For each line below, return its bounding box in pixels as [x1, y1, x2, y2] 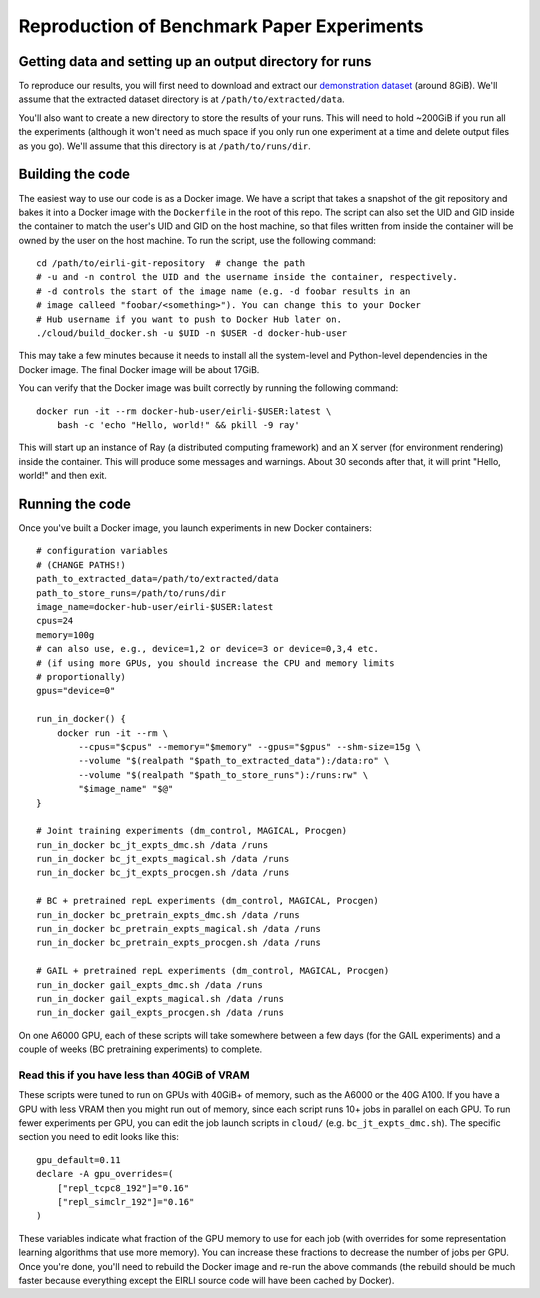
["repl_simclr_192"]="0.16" [56, 1196, 195, 1208]
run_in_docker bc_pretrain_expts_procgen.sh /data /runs [36, 937, 322, 949]
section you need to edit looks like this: [18, 1131, 179, 1143]
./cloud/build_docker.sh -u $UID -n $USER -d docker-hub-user [36, 328, 348, 339]
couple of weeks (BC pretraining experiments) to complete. [18, 1043, 263, 1055]
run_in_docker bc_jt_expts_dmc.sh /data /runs [36, 839, 269, 850]
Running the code [18, 495, 132, 512]
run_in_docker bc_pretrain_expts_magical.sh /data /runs [36, 923, 322, 935]
